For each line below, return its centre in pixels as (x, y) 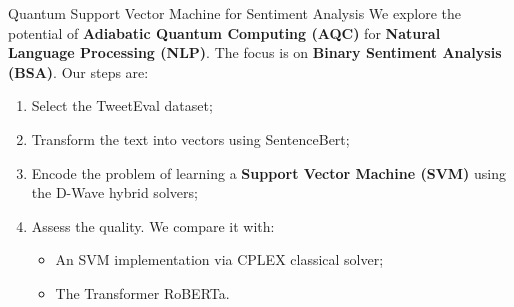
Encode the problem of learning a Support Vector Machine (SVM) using (268, 172)
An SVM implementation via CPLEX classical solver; (219, 259)
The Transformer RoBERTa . (142, 292)
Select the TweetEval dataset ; (122, 105)
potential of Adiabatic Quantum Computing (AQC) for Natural (224, 32)
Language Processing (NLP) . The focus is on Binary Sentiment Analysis (255, 52)
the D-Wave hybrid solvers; (114, 192)
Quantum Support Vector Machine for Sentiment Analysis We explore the (235, 13)
